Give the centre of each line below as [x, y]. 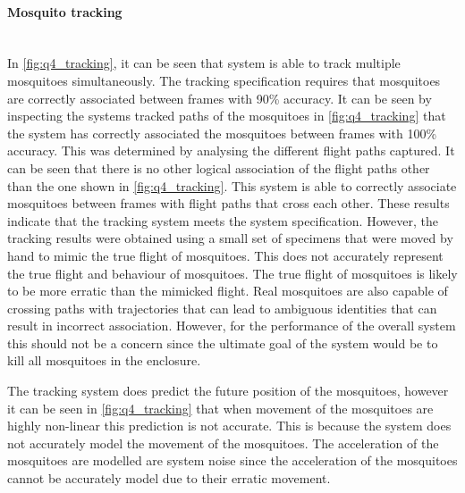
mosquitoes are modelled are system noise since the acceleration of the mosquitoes [232, 460]
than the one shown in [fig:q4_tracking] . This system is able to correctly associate [232, 185]
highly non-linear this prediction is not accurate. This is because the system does [229, 426]
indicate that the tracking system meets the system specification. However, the [223, 220]
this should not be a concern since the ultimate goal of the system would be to [223, 343]
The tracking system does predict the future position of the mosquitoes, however [228, 391]
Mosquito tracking [65, 11]
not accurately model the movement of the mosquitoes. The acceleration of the [223, 443]
